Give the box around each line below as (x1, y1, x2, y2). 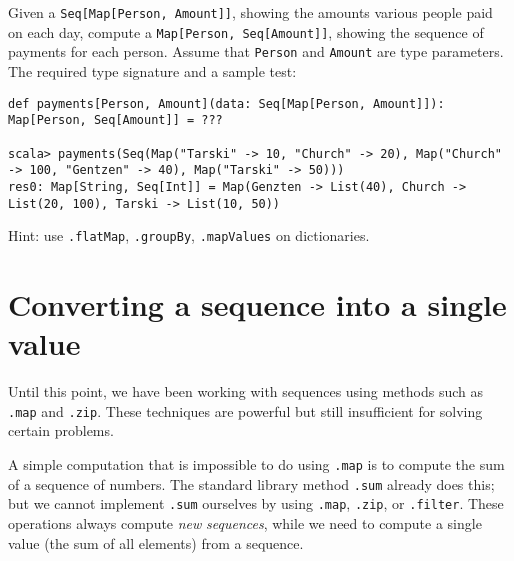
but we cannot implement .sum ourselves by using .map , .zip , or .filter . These (8, 493, 504, 514)
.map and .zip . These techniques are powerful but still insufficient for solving (8, 400, 483, 421)
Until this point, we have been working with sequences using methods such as (8, 381, 483, 402)
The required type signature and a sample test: (8, 60, 297, 81)
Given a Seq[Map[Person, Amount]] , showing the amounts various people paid (8, 2, 493, 22)
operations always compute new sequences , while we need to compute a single (8, 512, 482, 533)
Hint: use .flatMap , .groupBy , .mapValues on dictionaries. (8, 225, 370, 246)
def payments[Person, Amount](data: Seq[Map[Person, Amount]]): (8, 96, 445, 111)
